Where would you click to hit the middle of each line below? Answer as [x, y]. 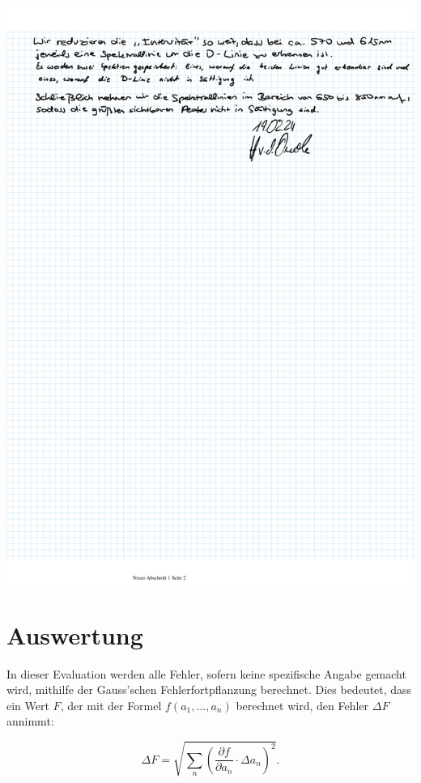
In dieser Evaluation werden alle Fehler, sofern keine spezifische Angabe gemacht [206, 673]
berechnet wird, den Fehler [302, 705]
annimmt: [30, 721]
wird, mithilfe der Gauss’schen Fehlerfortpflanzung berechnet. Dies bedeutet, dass [209, 689]
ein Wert [28, 705]
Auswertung [75, 634]
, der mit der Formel [111, 705]
